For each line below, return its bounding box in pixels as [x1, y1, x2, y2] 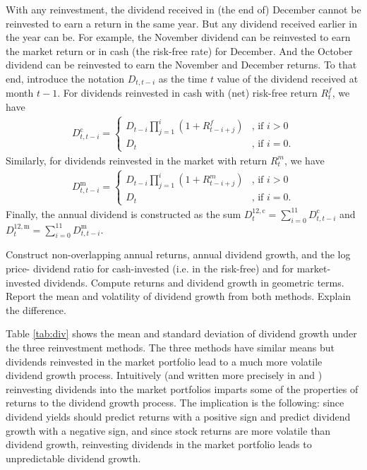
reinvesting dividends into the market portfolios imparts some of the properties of [6, 381, 359, 396]
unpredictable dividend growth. [6, 450, 141, 465]
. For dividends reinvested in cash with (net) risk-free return [57, 85, 318, 100]
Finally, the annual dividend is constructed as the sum [6, 206, 241, 221]
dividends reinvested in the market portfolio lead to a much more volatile [6, 354, 323, 368]
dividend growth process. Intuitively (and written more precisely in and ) [6, 368, 323, 382]
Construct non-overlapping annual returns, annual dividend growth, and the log [6, 247, 351, 262]
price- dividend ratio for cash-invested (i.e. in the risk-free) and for [6, 261, 294, 276]
